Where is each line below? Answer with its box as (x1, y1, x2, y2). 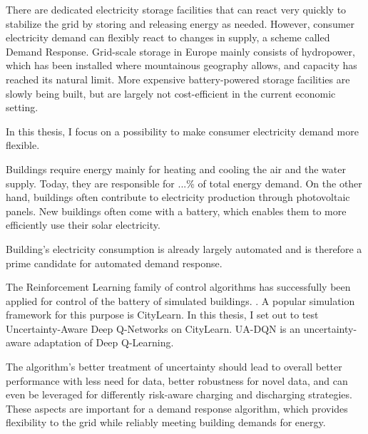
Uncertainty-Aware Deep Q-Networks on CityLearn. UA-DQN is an (6, 321, 301, 336)
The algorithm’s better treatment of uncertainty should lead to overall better (6, 359, 342, 374)
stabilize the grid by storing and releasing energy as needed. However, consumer (6, 16, 355, 31)
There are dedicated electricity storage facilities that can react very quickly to (6, 2, 347, 16)
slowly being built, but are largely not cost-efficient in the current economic (6, 86, 336, 100)
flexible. (6, 138, 40, 153)
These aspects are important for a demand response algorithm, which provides (6, 401, 348, 415)
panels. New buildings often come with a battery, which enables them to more (6, 203, 347, 218)
